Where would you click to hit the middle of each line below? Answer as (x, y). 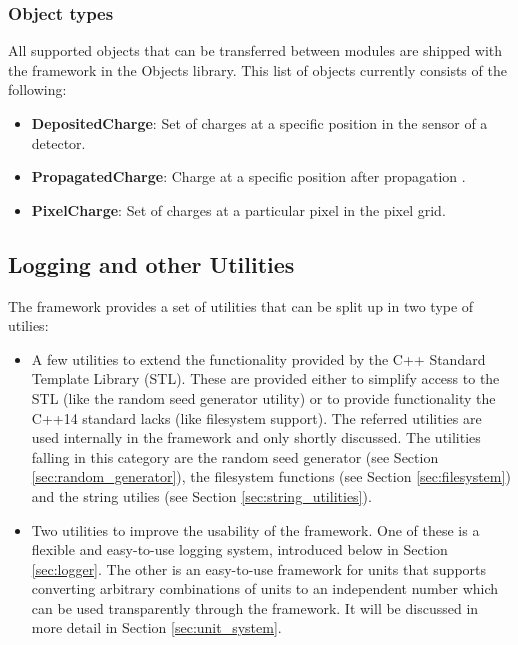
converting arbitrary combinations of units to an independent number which (265, 588)
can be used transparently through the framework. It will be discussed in (255, 607)
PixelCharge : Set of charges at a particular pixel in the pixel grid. (238, 209)
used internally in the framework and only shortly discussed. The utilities (256, 437)
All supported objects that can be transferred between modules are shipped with (255, 50)
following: (37, 89)
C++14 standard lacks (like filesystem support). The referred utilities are (256, 417)
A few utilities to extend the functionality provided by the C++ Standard (258, 358)
